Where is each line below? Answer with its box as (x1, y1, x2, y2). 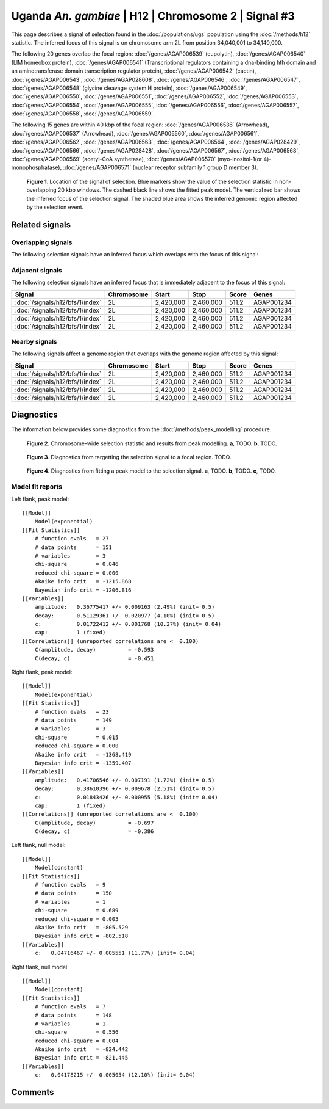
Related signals (11, 219, 71, 230)
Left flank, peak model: (11, 495, 69, 503)
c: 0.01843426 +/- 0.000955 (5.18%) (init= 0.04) (34, 794, 219, 801)
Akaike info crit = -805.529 (34, 924, 129, 931)
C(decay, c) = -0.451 (34, 655, 154, 662)
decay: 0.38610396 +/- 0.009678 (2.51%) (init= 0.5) (34, 785, 215, 792)
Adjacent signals (11, 266, 62, 274)
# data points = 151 (34, 544, 113, 551)
